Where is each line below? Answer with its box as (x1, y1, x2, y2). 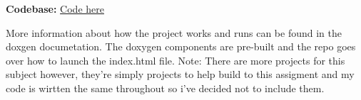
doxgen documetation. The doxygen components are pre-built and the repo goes (6, 39, 356, 54)
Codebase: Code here (6, 1, 104, 16)
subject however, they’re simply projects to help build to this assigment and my (6, 67, 355, 82)
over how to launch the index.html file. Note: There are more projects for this (6, 52, 345, 67)
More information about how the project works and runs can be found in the (6, 25, 342, 40)
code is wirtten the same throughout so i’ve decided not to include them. (6, 80, 325, 95)
